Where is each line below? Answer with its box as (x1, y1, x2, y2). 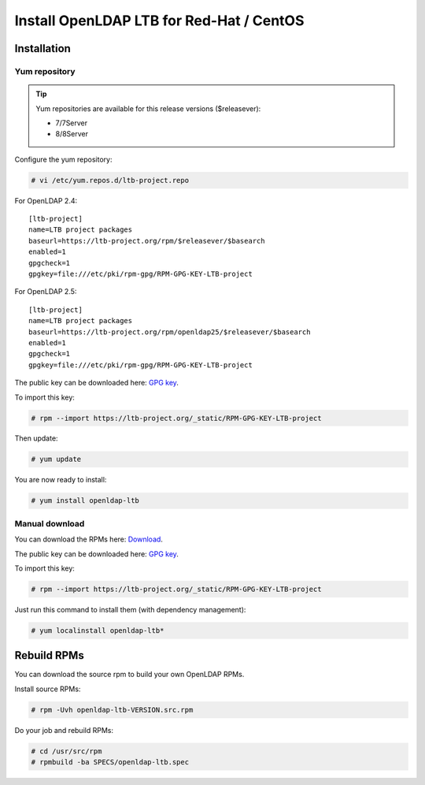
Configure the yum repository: (14, 154, 113, 164)
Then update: (14, 433, 58, 443)
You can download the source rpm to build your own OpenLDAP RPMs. (14, 670, 245, 679)
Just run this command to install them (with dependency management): (14, 605, 246, 614)
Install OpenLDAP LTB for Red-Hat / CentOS (14, 12, 305, 29)
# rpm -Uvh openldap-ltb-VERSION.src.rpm (31, 705, 194, 714)
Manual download (14, 518, 85, 529)
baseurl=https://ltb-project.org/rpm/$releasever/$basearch (28, 236, 265, 245)
